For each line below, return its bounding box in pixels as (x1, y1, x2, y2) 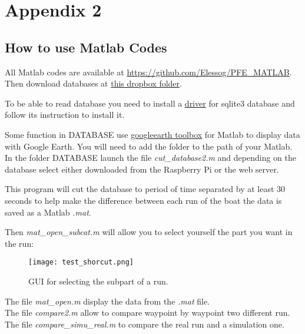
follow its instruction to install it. (5, 108, 125, 121)
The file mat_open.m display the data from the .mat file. (5, 295, 210, 307)
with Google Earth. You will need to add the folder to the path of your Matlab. (5, 140, 293, 152)
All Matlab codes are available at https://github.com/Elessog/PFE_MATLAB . (5, 65, 292, 78)
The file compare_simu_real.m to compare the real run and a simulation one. (5, 318, 284, 330)
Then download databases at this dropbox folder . (5, 77, 182, 90)
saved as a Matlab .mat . (5, 206, 91, 218)
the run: (5, 237, 34, 249)
